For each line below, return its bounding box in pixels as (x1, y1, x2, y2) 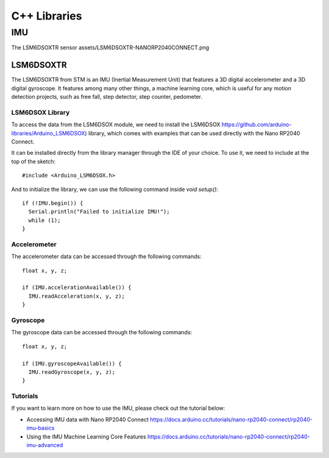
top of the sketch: (11, 157, 56, 165)
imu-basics (26, 424, 55, 432)
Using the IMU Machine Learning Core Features (26, 433, 146, 440)
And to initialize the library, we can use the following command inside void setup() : (11, 185, 219, 193)
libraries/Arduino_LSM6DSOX (11, 129, 85, 137)
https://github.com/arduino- (221, 121, 292, 128)
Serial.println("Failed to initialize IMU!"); (28, 208, 170, 215)
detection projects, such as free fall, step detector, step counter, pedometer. (11, 93, 203, 101)
